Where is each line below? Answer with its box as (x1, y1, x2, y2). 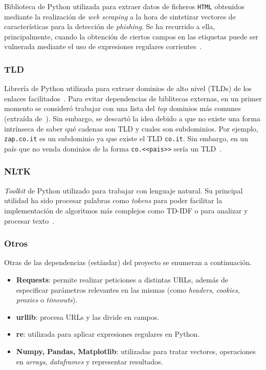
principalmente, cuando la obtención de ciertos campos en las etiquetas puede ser (4, 31, 259, 41)
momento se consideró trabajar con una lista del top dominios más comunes (4, 103, 241, 114)
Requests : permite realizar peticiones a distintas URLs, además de (16, 274, 228, 285)
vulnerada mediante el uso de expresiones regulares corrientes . (4, 41, 202, 52)
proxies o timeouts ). (16, 294, 78, 305)
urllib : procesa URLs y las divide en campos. (16, 311, 160, 322)
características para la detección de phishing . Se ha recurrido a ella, (4, 21, 215, 32)
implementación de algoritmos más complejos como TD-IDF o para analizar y (4, 205, 248, 215)
